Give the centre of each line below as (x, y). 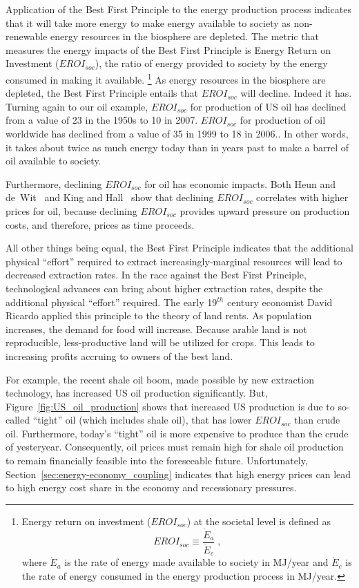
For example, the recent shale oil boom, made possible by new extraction (160, 379)
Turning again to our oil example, (77, 106)
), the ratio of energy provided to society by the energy (211, 63)
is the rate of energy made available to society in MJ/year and (196, 562)
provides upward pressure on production (265, 210)
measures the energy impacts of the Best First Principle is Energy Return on (168, 49)
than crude (317, 420)
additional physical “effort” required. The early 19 (111, 302)
